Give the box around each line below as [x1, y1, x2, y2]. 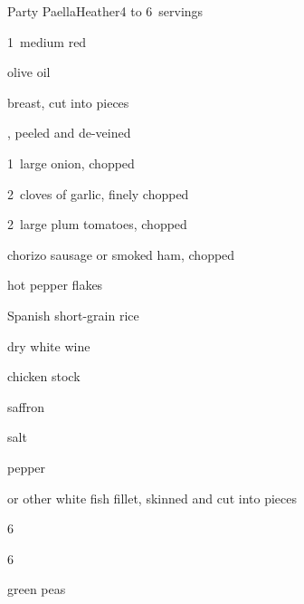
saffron [7, 397, 44, 416]
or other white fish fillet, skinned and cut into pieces [7, 488, 297, 507]
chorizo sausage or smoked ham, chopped [7, 244, 235, 264]
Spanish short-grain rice [7, 305, 139, 324]
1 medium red [7, 32, 87, 51]
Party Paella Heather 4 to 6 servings [7, 2, 204, 20]
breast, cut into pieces [7, 92, 129, 111]
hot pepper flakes [7, 275, 103, 294]
